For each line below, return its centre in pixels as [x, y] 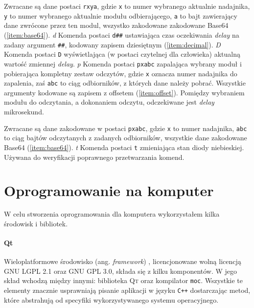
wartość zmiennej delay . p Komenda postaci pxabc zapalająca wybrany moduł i [123, 63]
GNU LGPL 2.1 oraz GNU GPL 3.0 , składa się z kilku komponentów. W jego [121, 271]
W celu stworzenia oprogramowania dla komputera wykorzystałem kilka [112, 214]
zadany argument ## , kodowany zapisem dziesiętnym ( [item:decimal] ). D [112, 44]
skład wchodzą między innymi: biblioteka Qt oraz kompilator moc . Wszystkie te [123, 280]
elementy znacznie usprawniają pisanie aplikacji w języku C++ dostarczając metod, [127, 290]
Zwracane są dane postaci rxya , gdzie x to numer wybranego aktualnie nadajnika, [127, 6]
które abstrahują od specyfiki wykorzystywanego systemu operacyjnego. [111, 299]
